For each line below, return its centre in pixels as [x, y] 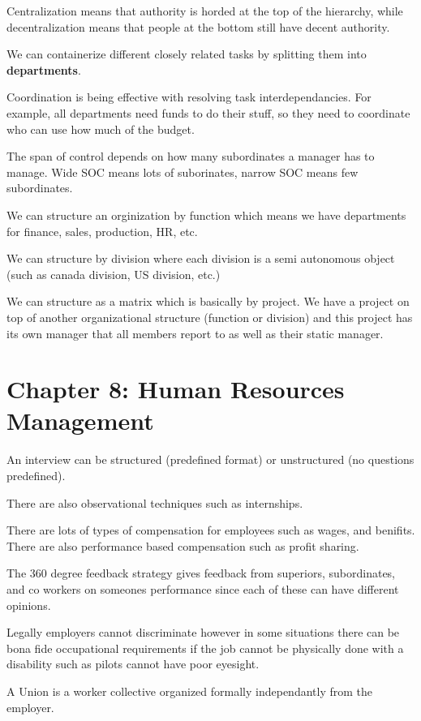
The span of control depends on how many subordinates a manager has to [191, 156]
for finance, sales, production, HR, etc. [102, 231]
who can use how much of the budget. [101, 129]
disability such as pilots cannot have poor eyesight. [133, 664]
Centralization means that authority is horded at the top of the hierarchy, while [205, 11]
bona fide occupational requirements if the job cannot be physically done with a [205, 648]
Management [80, 421]
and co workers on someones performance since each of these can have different [203, 588]
